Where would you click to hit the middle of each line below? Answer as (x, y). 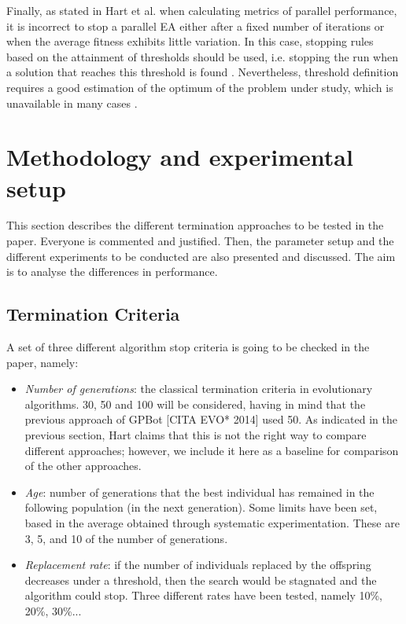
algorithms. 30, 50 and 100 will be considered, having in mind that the (195, 404)
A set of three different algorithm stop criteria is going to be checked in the (188, 347)
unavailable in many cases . (72, 103)
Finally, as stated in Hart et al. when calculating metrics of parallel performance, (202, 10)
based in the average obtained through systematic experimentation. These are (212, 522)
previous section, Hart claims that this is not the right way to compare (196, 435)
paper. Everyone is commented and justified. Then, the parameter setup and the (200, 241)
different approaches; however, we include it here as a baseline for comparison (212, 450)
